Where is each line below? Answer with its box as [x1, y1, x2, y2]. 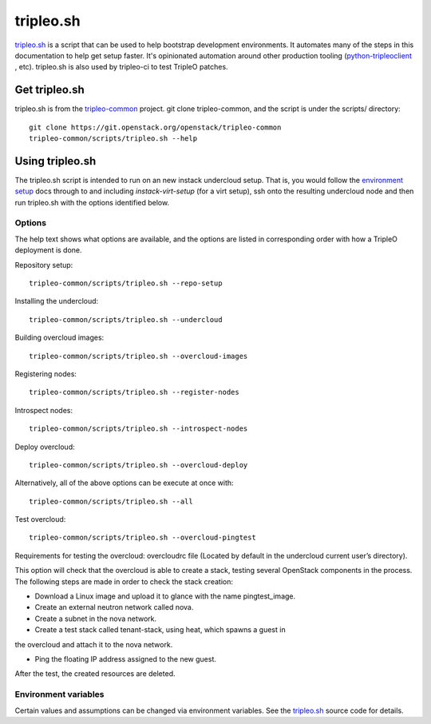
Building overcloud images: [14, 332, 105, 343]
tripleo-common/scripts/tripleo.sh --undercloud [29, 315, 223, 324]
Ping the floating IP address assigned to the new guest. [34, 654, 217, 663]
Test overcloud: [14, 515, 66, 524]
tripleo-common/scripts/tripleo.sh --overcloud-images [29, 352, 248, 360]
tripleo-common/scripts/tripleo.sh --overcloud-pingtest [29, 533, 257, 543]
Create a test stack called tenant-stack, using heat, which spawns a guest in [34, 625, 287, 634]
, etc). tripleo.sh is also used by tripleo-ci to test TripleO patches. [14, 62, 228, 72]
